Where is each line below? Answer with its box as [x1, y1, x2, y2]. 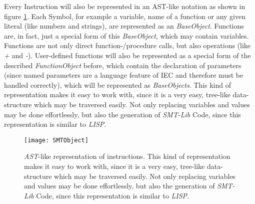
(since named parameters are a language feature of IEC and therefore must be [4, 70, 243, 80]
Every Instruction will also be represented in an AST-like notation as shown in [4, 1, 245, 11]
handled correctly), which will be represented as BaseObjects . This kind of [4, 79, 231, 90]
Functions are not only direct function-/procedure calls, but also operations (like [4, 40, 251, 51]
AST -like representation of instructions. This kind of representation [24, 151, 230, 161]
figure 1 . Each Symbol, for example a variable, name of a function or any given [4, 11, 245, 21]
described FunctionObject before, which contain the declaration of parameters [4, 60, 241, 70]
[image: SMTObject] [24, 136, 88, 144]
